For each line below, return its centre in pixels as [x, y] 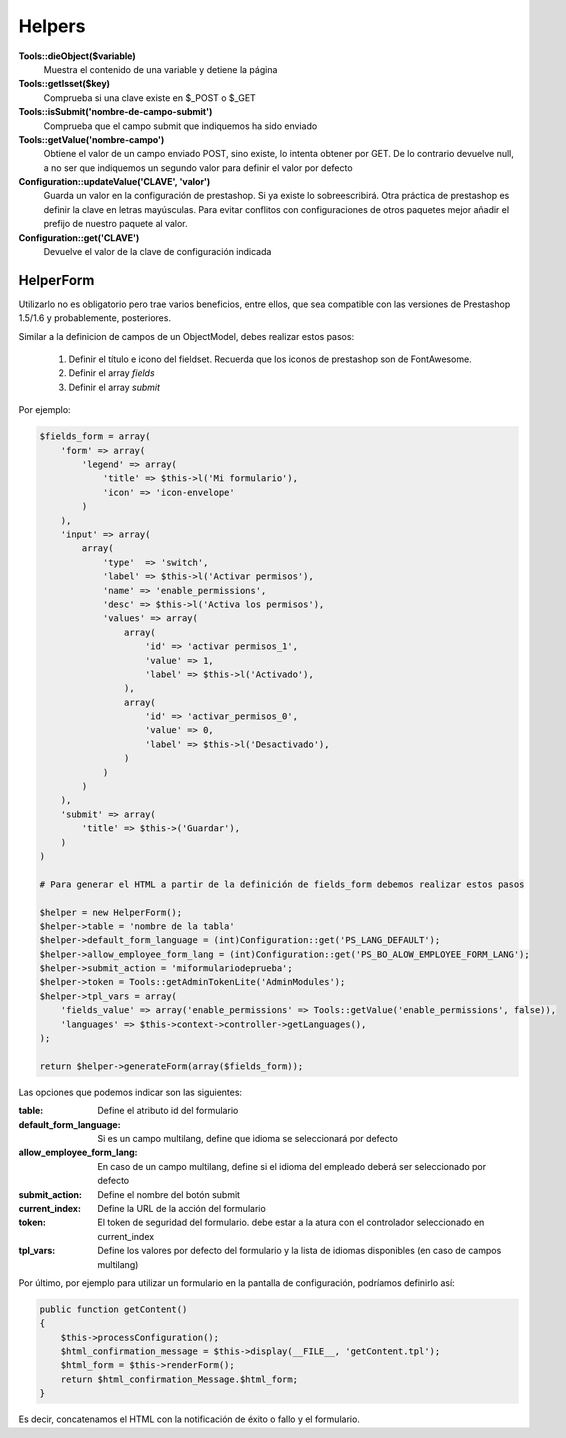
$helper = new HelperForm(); [111, 912]
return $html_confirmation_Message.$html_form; [179, 1379]
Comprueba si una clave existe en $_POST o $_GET [150, 97]
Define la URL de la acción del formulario [182, 1208]
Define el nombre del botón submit [168, 1194]
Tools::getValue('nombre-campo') [91, 139]
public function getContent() [113, 1309]
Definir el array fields [111, 373]
